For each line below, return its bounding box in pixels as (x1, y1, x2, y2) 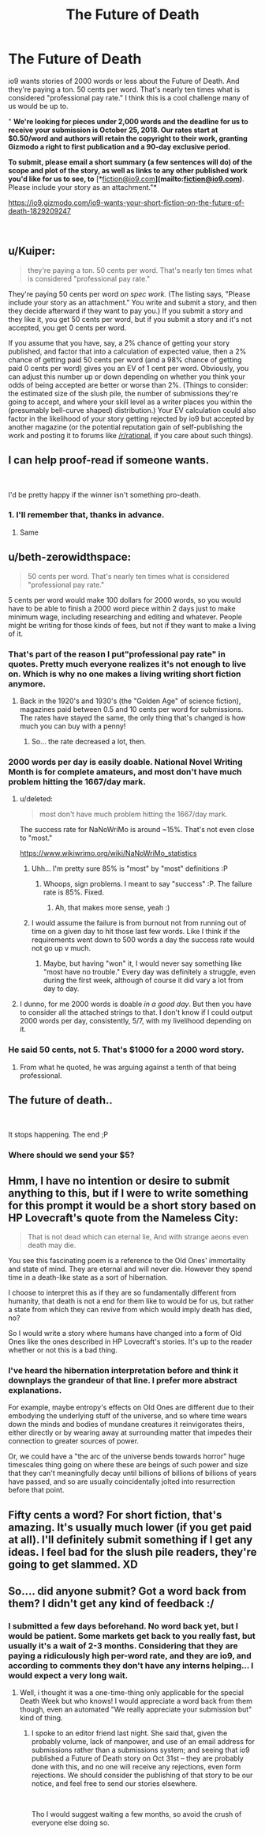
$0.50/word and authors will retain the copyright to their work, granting (8, 133, 248, 143)
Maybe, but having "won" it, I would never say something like (43, 959, 242, 968)
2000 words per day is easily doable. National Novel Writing (8, 756, 243, 767)
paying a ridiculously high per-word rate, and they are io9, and (8, 1651, 252, 1662)
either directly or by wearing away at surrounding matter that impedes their (8, 1428, 252, 1437)
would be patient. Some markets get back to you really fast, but (8, 1631, 256, 1642)
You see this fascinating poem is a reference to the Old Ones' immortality (8, 1256, 246, 1266)
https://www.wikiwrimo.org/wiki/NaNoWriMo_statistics (19, 849, 197, 858)
